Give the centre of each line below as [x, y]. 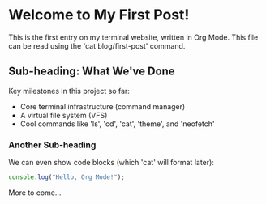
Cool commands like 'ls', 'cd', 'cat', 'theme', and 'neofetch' [117, 124]
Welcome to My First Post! [99, 15]
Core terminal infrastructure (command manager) [103, 106]
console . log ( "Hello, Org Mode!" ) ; [67, 177]
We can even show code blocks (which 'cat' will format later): [112, 163]
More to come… [35, 193]
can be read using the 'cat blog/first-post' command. [97, 45]
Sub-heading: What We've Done [92, 72]
